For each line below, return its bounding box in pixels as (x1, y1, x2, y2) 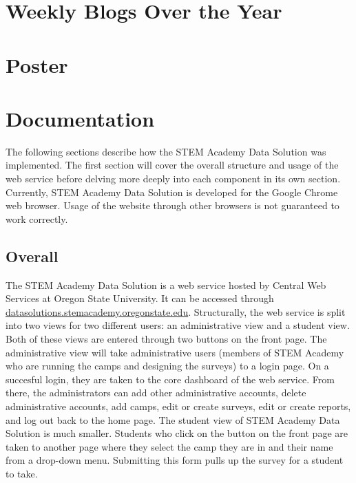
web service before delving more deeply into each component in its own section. (6, 171, 341, 186)
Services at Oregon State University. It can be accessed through (6, 291, 274, 305)
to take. (6, 466, 38, 480)
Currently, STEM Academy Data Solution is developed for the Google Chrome (6, 184, 338, 199)
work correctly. (6, 211, 68, 226)
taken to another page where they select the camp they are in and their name (6, 439, 333, 453)
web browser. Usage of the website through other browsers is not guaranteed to (6, 198, 339, 213)
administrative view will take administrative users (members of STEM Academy (6, 345, 344, 359)
